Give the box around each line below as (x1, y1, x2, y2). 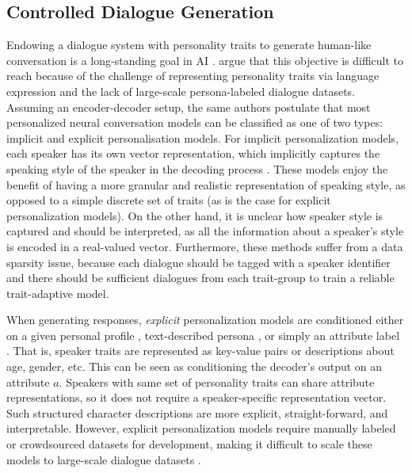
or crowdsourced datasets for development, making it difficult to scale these (6, 436, 372, 452)
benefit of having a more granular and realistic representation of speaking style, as (6, 176, 406, 193)
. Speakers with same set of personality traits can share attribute (59, 373, 375, 390)
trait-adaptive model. (6, 284, 109, 301)
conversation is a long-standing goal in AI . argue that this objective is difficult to (6, 51, 403, 68)
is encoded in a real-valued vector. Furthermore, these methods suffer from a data (6, 238, 403, 254)
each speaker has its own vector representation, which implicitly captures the (6, 145, 380, 162)
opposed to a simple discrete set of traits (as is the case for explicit (6, 192, 331, 208)
